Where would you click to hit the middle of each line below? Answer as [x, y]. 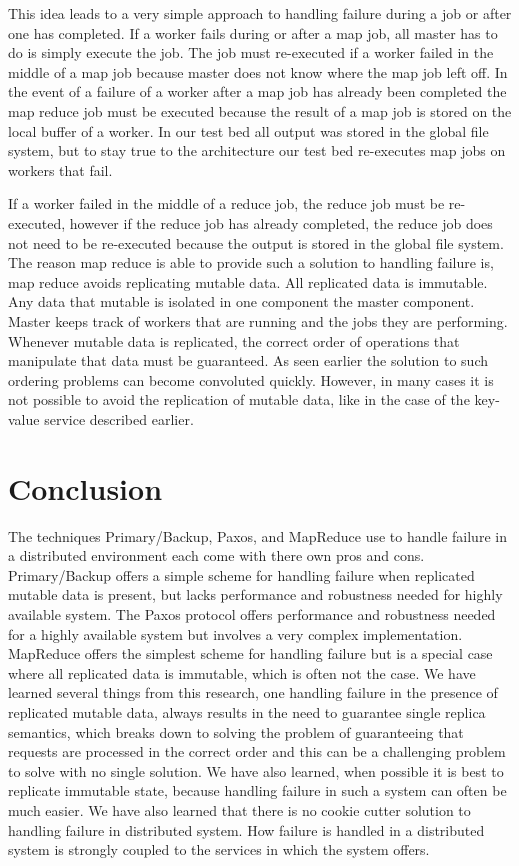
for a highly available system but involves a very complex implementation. [235, 633]
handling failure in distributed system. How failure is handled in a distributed [246, 829]
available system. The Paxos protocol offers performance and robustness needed [252, 613]
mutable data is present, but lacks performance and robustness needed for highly [255, 594]
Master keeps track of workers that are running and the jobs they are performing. [258, 320]
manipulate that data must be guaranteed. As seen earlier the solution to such [248, 360]
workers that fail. [60, 169]
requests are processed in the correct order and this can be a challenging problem [257, 751]
